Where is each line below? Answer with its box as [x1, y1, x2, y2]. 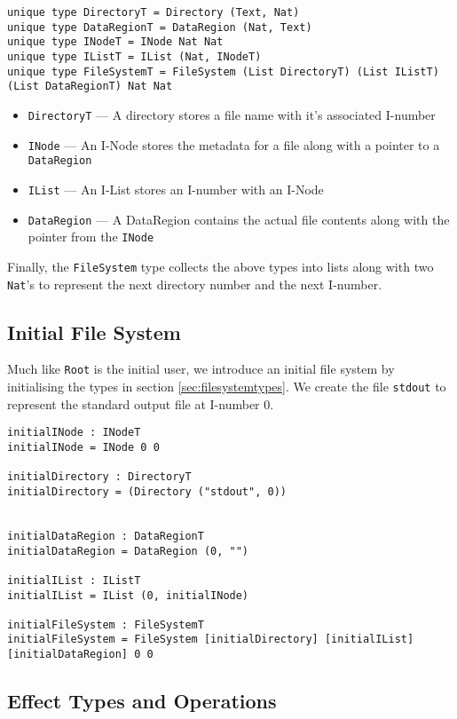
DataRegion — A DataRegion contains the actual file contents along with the [28, 209, 450, 228]
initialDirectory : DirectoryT [7, 470, 192, 484]
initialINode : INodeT [7, 426, 141, 439]
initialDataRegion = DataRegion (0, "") [7, 544, 249, 557]
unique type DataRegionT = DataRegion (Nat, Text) [7, 20, 312, 34]
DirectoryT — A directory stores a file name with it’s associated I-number [28, 105, 436, 123]
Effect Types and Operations [7, 687, 277, 715]
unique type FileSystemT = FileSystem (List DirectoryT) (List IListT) [7, 65, 439, 78]
